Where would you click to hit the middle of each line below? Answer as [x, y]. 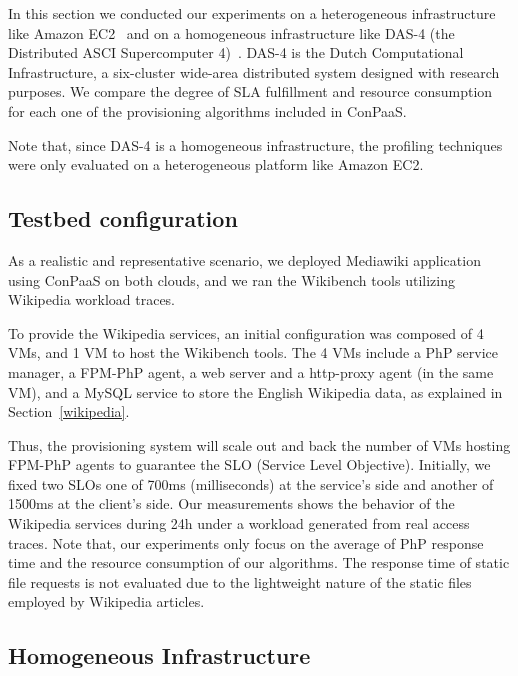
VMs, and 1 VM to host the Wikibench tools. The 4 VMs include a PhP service [253, 352]
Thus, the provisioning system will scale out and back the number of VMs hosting [259, 444]
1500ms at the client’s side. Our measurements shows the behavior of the [231, 503]
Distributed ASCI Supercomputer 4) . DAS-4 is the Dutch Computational [236, 52]
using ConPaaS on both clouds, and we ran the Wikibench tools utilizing [231, 279]
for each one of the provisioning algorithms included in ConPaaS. [207, 110]
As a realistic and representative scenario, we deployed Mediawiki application [244, 259]
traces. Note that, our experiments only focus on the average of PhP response [246, 542]
